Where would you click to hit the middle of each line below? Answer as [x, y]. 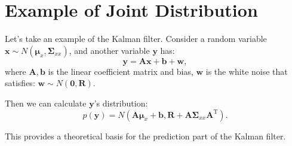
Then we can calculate [46, 103]
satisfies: [20, 83]
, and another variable [109, 50]
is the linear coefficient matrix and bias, [121, 71]
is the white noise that [247, 71]
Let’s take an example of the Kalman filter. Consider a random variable [136, 39]
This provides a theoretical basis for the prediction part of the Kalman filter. [145, 136]
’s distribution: [121, 103]
